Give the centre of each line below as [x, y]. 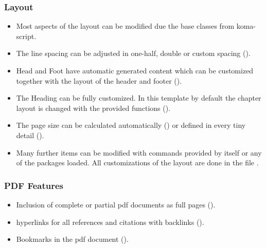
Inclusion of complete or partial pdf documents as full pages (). [116, 204]
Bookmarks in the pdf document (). [72, 239]
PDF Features [34, 185]
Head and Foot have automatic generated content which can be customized [135, 70]
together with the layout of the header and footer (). [99, 80]
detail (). [30, 135]
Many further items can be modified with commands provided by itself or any [139, 152]
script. [26, 36]
